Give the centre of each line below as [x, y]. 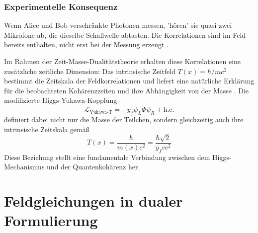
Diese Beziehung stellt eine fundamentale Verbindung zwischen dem [107, 157]
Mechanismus [24, 167]
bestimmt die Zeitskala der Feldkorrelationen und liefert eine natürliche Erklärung [129, 81]
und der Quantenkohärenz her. [93, 167]
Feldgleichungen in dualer [93, 201]
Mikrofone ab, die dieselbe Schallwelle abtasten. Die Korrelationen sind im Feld [125, 35]
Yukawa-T [101, 112]
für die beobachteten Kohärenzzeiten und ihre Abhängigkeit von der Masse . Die [127, 90]
